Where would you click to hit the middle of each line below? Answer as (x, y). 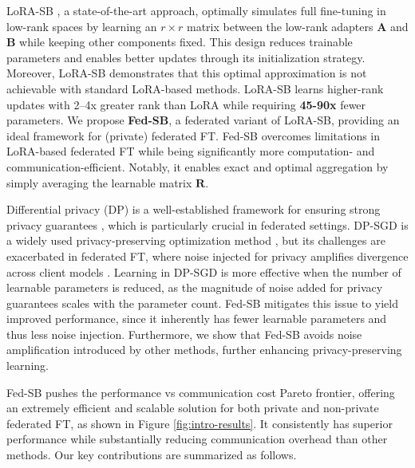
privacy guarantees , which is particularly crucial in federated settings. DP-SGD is (207, 224)
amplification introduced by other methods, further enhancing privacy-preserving (204, 350)
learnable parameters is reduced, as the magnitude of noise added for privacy (195, 287)
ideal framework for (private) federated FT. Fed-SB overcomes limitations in (194, 135)
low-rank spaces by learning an (82, 26)
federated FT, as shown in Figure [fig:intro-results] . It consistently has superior (200, 423)
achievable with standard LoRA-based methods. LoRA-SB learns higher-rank (195, 88)
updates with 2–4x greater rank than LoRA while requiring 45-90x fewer (186, 104)
